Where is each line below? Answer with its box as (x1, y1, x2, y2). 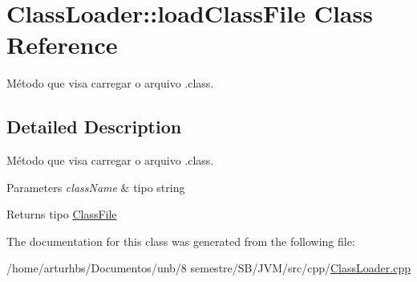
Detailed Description (6, 114, 182, 139)
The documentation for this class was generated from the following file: (6, 232, 355, 249)
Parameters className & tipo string (6, 178, 185, 195)
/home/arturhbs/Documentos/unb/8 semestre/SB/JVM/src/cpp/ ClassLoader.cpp (6, 260, 411, 276)
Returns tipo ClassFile (6, 206, 117, 223)
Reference (6, 28, 118, 61)
